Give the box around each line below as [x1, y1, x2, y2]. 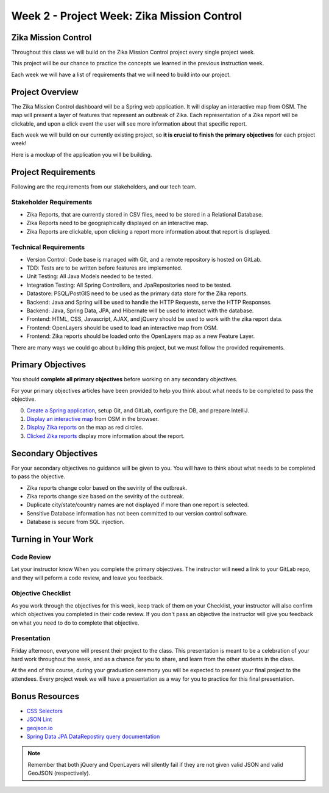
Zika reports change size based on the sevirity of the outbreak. [26, 492, 185, 500]
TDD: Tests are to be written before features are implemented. [26, 264, 183, 271]
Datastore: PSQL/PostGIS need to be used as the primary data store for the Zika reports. [26, 290, 248, 297]
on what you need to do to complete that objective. [11, 619, 140, 626]
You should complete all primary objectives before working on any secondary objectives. [11, 376, 238, 383]
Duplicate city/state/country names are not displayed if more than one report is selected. [26, 501, 249, 509]
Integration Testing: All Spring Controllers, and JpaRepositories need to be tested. [26, 281, 232, 289]
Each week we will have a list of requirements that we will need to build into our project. [11, 71, 231, 78]
